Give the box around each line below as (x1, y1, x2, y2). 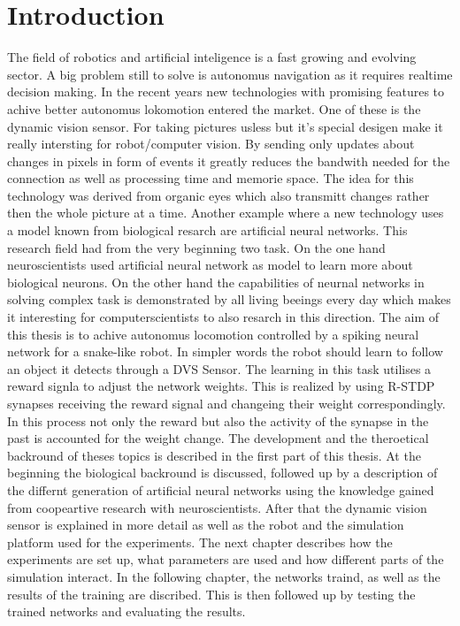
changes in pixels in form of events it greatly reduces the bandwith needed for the (7, 151, 450, 170)
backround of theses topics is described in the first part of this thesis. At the (7, 446, 421, 464)
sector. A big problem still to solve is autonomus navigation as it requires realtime (7, 65, 453, 83)
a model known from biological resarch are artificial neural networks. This (7, 221, 408, 240)
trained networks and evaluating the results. (7, 602, 246, 621)
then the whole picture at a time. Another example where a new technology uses (7, 203, 444, 222)
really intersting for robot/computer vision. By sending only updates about (7, 134, 415, 153)
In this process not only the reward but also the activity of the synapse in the (7, 411, 429, 430)
